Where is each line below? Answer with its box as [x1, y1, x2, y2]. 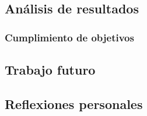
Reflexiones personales [5, 94, 143, 113]
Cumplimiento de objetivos [5, 30, 134, 44]
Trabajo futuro [5, 61, 96, 79]
